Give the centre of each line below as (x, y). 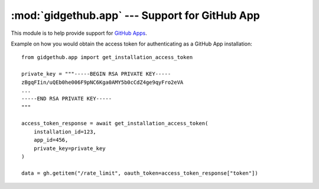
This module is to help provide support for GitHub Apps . (79, 33)
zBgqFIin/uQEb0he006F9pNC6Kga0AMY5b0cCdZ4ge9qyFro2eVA (102, 82)
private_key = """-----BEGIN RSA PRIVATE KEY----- (96, 74)
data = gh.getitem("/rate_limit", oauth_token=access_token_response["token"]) (140, 173)
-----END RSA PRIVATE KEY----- (67, 99)
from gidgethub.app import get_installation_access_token (107, 57)
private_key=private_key (69, 148)
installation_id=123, (65, 132)
